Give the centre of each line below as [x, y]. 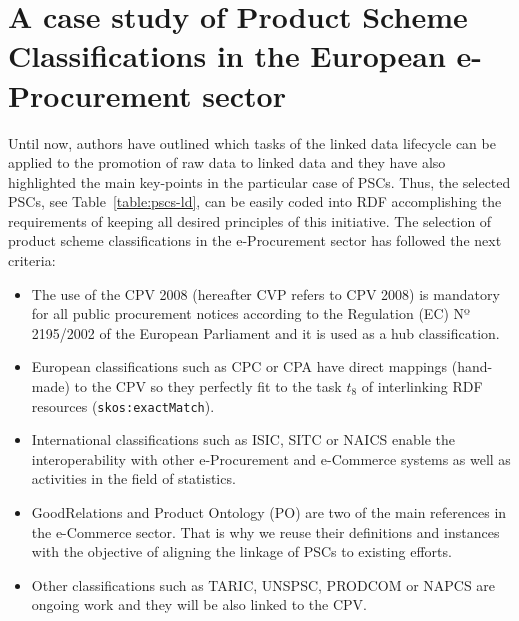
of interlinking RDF [422, 386]
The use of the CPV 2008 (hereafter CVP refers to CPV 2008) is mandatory [265, 293]
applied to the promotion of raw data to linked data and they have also [227, 162]
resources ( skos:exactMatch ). [123, 405]
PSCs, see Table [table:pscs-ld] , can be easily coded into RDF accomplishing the [255, 201]
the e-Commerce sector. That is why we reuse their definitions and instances [265, 531]
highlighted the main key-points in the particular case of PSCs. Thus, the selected [259, 181]
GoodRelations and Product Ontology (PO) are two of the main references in [269, 512]
